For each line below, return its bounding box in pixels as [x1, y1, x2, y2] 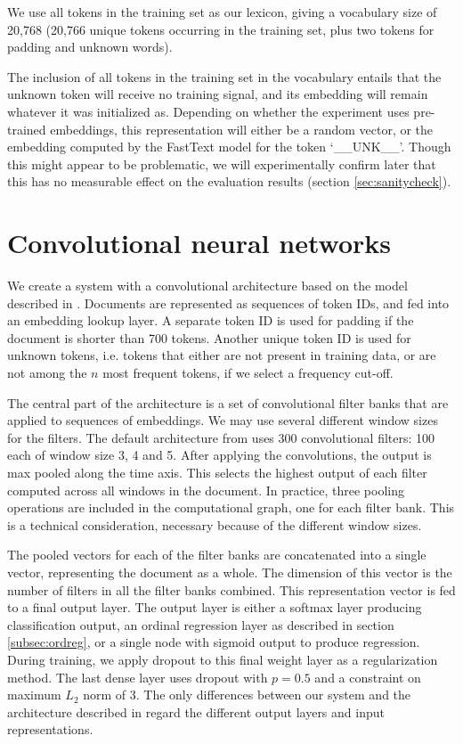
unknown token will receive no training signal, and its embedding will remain [7, 85, 428, 103]
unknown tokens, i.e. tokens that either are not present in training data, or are [7, 346, 436, 364]
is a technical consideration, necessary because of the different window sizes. [7, 515, 422, 534]
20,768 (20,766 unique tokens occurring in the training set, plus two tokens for [7, 20, 435, 38]
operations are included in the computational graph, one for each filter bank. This [7, 498, 455, 517]
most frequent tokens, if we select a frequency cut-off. [102, 364, 394, 382]
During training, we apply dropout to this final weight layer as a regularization [7, 650, 438, 668]
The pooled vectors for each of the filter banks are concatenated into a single [7, 545, 426, 564]
